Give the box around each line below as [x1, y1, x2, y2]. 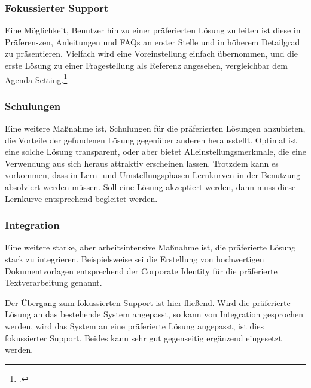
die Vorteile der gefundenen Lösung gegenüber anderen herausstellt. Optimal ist [5, 133, 297, 146]
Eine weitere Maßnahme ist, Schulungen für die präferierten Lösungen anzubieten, [5, 122, 306, 135]
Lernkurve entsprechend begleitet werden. [5, 192, 158, 204]
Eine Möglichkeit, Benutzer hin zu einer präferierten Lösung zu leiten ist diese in [5, 24, 301, 36]
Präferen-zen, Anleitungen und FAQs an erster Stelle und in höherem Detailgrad [5, 35, 300, 48]
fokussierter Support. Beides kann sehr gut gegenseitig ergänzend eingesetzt [5, 331, 282, 344]
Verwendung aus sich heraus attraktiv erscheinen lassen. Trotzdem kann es [5, 157, 279, 169]
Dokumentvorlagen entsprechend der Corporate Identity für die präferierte [5, 264, 278, 277]
